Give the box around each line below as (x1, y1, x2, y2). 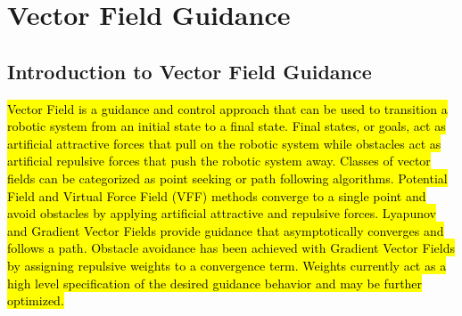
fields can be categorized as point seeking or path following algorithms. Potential (7, 168, 448, 187)
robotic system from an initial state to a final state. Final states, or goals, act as (7, 117, 446, 135)
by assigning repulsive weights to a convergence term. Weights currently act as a (7, 255, 447, 274)
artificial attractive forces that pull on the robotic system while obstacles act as (7, 134, 441, 152)
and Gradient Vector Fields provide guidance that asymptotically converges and (7, 221, 444, 239)
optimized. (7, 291, 64, 310)
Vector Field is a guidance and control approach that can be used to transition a (7, 99, 448, 117)
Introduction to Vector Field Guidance (7, 57, 372, 85)
